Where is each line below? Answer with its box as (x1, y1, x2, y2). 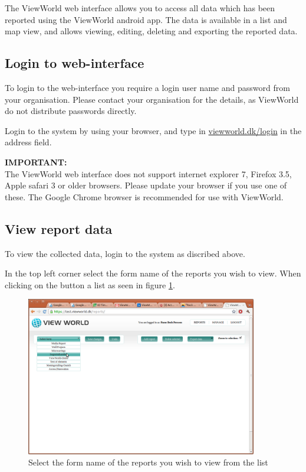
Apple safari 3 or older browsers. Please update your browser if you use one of (5, 179, 287, 191)
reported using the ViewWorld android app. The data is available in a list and (5, 13, 287, 25)
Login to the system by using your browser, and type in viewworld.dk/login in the (5, 124, 302, 136)
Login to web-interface (5, 54, 144, 72)
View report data (5, 219, 113, 237)
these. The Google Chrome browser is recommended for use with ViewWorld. (5, 190, 284, 203)
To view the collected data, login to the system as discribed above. (5, 247, 245, 259)
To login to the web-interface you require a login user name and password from (5, 81, 290, 93)
